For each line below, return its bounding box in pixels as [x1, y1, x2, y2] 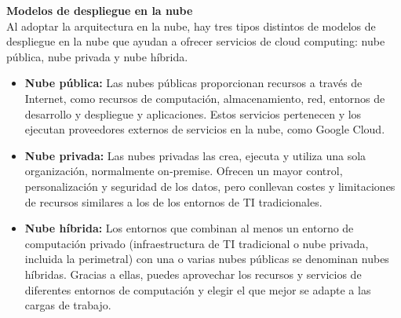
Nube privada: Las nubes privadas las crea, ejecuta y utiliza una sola [24, 147, 366, 163]
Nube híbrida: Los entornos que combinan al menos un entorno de [24, 220, 354, 236]
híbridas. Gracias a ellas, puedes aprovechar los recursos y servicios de [24, 265, 362, 282]
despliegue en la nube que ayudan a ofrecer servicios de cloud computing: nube [6, 33, 385, 49]
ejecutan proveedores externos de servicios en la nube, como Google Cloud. [24, 121, 385, 137]
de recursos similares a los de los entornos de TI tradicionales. [24, 193, 323, 210]
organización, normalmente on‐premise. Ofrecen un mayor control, [24, 163, 343, 179]
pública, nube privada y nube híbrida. [6, 48, 188, 64]
